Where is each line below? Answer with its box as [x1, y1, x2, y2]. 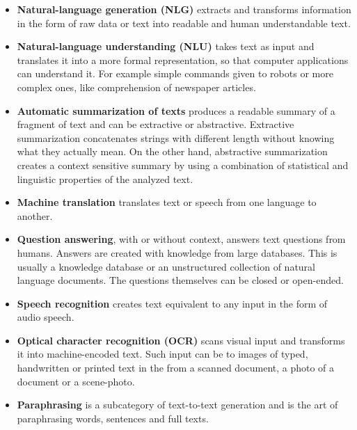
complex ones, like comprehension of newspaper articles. [17, 79, 256, 94]
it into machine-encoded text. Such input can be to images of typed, [17, 347, 308, 361]
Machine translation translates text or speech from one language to [17, 195, 317, 209]
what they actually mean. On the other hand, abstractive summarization [17, 144, 328, 159]
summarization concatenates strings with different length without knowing [17, 130, 335, 145]
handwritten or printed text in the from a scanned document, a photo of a [17, 360, 335, 375]
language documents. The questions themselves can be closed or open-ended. [17, 273, 344, 287]
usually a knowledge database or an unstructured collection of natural [17, 259, 315, 273]
